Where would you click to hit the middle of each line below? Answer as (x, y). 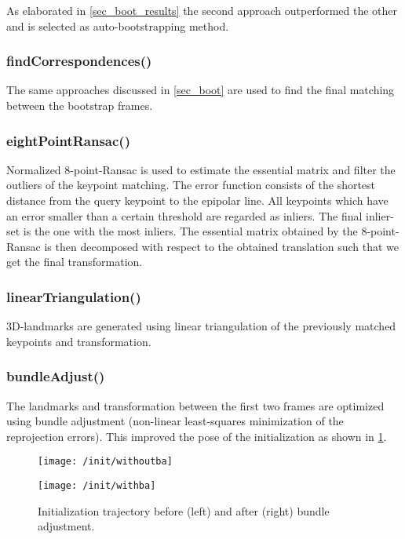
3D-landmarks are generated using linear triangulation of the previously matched (201, 326)
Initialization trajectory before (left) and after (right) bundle (184, 510)
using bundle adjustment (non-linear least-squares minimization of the (175, 421)
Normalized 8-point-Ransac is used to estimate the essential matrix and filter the (201, 169)
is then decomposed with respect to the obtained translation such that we (222, 246)
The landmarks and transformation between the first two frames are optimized (195, 405)
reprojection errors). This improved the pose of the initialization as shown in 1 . (197, 436)
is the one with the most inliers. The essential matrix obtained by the (190, 231)
